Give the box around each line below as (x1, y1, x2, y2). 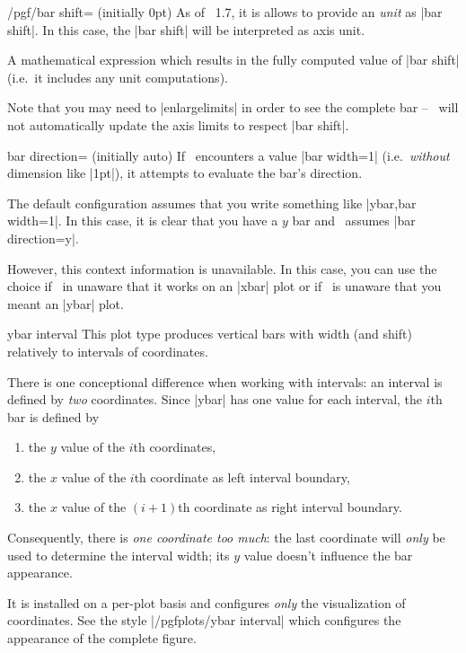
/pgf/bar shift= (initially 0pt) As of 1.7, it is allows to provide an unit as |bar (7, 3, 443, 21)
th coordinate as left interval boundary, (134, 467, 350, 486)
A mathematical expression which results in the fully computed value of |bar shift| (7, 50, 460, 69)
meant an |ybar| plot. (7, 294, 124, 313)
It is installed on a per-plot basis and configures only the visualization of (7, 593, 406, 612)
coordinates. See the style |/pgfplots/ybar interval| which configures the (7, 611, 401, 630)
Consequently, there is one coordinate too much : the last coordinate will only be (7, 528, 445, 547)
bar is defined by (7, 407, 100, 426)
